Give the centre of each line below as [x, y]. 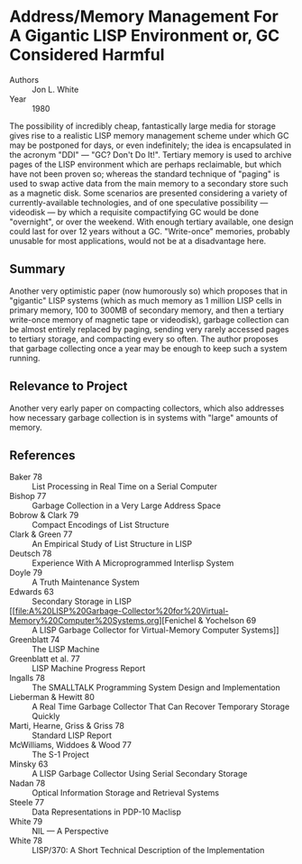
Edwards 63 [32, 592]
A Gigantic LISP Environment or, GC [145, 36]
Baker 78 [26, 477]
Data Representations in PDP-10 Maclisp [107, 812]
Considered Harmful [87, 55]
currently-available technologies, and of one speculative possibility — [139, 202]
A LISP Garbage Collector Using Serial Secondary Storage [140, 774]
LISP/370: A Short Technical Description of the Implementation [148, 850]
